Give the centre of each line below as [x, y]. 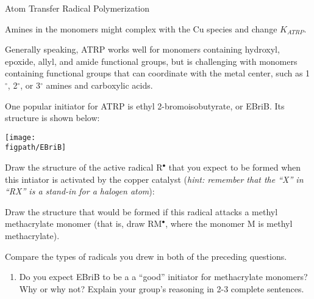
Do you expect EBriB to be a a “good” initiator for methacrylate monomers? [163, 277]
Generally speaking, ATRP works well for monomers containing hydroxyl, [142, 49]
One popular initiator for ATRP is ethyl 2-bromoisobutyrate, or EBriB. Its [145, 105]
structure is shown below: [52, 118]
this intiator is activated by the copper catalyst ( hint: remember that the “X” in [154, 179]
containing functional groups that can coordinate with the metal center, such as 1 [158, 73]
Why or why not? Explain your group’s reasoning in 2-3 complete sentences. [162, 288]
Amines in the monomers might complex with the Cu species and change [141, 28]
